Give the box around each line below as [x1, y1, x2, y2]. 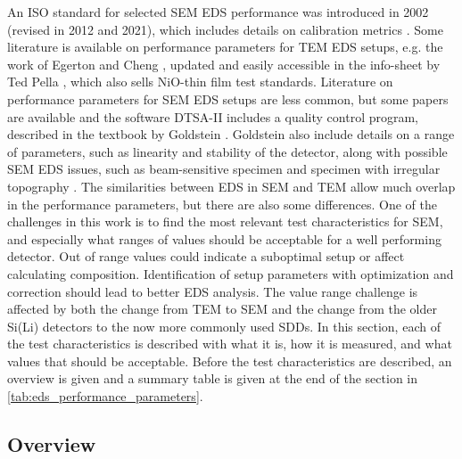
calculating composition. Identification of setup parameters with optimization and [7, 264, 454, 283]
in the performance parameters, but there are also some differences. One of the [7, 194, 437, 213]
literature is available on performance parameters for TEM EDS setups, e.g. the [7, 37, 443, 56]
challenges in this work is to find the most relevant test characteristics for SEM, [7, 212, 443, 231]
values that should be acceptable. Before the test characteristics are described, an [7, 351, 452, 370]
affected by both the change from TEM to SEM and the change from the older [7, 299, 437, 318]
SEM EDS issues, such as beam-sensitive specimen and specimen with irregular [7, 160, 441, 178]
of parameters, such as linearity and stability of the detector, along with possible [7, 142, 448, 160]
